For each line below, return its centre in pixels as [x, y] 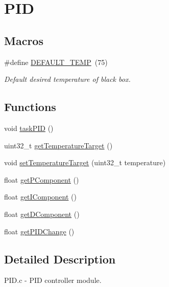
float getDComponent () [42, 214]
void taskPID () [29, 128]
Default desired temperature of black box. [67, 79]
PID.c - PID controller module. [53, 280]
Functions [30, 107]
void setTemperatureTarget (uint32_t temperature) [85, 162]
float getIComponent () [40, 197]
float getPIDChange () [39, 231]
